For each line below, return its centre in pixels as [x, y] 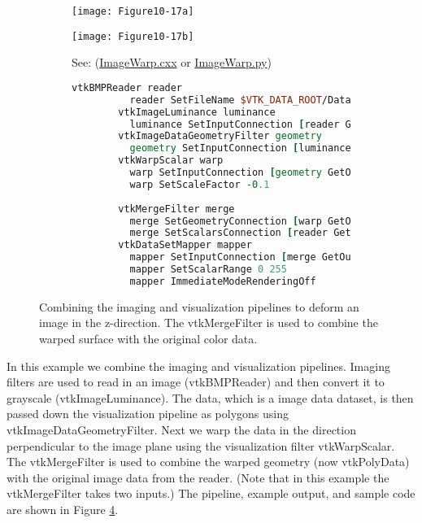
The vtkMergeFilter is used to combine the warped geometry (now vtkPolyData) [208, 462]
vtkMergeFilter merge [176, 209]
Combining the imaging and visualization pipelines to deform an [199, 306]
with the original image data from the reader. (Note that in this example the [198, 477]
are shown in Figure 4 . [63, 509]
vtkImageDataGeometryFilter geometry [220, 136]
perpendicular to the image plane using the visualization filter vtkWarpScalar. [201, 445]
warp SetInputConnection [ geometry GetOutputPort [267, 173]
